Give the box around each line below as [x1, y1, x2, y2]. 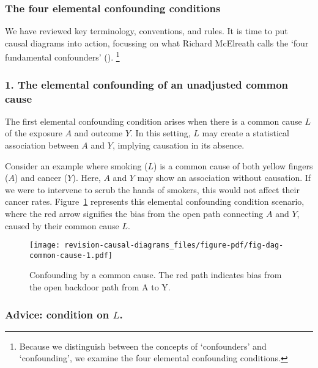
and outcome [74, 127, 123, 139]
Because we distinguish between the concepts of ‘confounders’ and [19, 339, 267, 352]
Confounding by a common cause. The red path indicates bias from [29, 268, 282, 281]
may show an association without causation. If [137, 171, 311, 184]
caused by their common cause [5, 219, 119, 232]
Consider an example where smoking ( [5, 159, 148, 172]
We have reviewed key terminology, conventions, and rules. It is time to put [5, 24, 288, 37]
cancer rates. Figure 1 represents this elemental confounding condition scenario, [5, 195, 305, 208]
